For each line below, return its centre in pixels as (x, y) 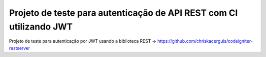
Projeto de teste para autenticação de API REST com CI (123, 13)
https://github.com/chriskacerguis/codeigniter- (205, 41)
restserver (20, 48)
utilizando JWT (41, 27)
